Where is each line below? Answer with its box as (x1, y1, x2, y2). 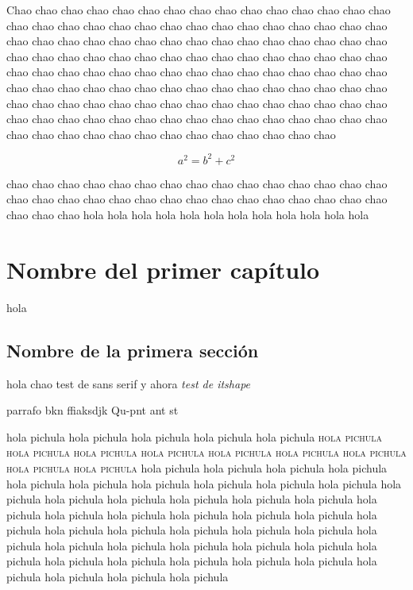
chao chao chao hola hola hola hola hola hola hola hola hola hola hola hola (6, 206, 369, 223)
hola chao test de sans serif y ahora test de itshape (6, 375, 251, 391)
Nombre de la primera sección (6, 337, 259, 362)
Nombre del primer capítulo (6, 253, 320, 285)
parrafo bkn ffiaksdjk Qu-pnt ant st (6, 402, 179, 418)
